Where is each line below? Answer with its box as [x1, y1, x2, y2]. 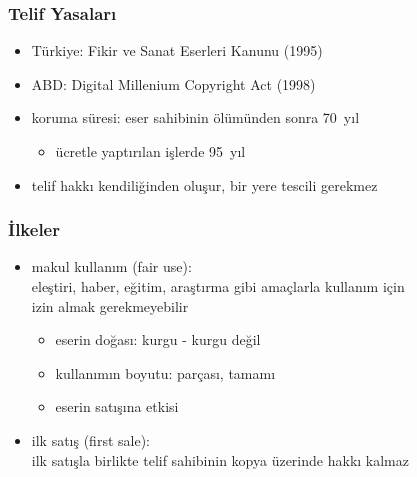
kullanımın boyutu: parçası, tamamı [55, 362, 276, 383]
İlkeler [8, 217, 60, 242]
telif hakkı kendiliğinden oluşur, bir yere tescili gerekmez [31, 174, 378, 195]
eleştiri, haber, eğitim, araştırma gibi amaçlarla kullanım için [31, 276, 405, 296]
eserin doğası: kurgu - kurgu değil [55, 329, 261, 350]
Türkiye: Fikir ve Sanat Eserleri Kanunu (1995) [31, 40, 323, 61]
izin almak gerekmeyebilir [31, 295, 189, 316]
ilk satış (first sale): [31, 429, 150, 450]
